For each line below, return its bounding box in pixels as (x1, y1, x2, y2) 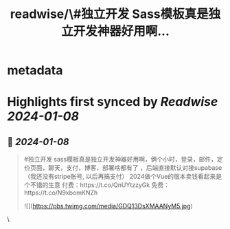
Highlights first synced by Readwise (7, 94, 218, 110)
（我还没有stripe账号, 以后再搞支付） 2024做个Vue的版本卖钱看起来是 (23, 173, 222, 181)
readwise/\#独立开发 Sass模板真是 (10, 6, 209, 22)
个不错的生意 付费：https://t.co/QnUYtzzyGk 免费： (23, 181, 170, 189)
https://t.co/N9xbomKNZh (23, 188, 98, 197)
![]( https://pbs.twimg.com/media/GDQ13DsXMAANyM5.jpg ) (23, 202, 194, 210)
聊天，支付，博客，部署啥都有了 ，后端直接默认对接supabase (47, 164, 222, 172)
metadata (7, 63, 63, 78)
